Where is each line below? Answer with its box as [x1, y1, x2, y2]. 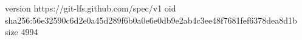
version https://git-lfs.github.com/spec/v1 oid [5, 2, 176, 14]
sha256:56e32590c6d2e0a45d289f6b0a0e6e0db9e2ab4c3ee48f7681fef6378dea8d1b [5, 13, 297, 26]
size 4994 [5, 25, 38, 38]
